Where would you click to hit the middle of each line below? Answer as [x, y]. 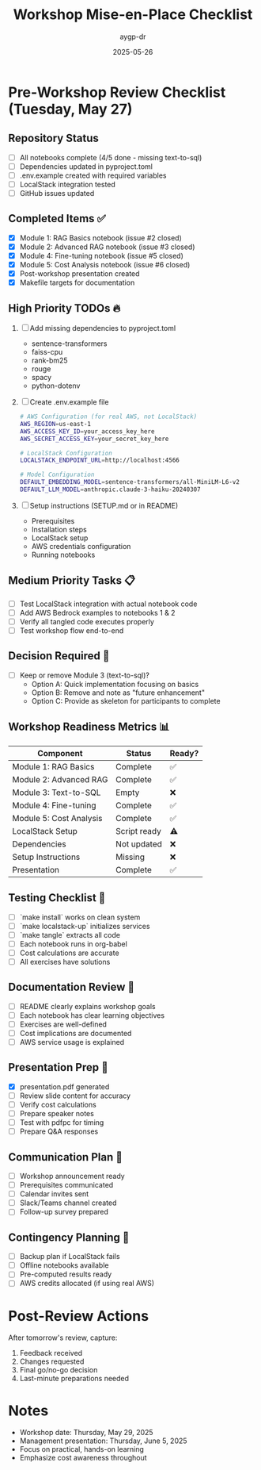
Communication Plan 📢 [65, 1157]
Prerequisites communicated [66, 1185]
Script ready [139, 831]
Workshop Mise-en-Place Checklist [133, 15]
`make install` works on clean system [80, 917]
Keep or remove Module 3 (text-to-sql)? [85, 675]
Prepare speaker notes [57, 1113]
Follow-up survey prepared [64, 1212]
